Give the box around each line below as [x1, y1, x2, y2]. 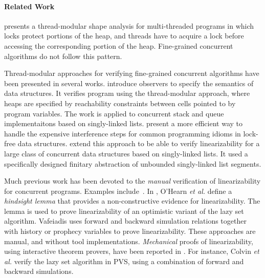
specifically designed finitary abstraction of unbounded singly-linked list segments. [4, 158, 261, 169]
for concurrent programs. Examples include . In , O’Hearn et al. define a [4, 185, 232, 196]
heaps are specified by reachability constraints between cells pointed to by [4, 97, 236, 108]
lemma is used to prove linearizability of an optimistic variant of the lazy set [4, 205, 244, 216]
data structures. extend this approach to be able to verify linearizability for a [17, 138, 260, 149]
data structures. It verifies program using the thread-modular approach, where [4, 88, 250, 98]
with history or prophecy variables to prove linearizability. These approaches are [4, 226, 256, 236]
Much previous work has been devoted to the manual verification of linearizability [4, 175, 261, 186]
